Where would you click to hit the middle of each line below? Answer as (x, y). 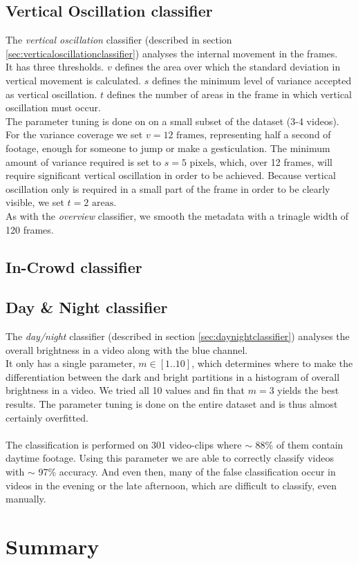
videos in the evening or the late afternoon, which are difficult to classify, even (171, 485)
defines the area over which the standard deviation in (228, 67)
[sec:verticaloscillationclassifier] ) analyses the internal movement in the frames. (172, 53)
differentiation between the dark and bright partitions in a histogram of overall (173, 376)
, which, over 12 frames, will (273, 161)
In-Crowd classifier (74, 266)
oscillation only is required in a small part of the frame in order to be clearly (168, 188)
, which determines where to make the (272, 363)
